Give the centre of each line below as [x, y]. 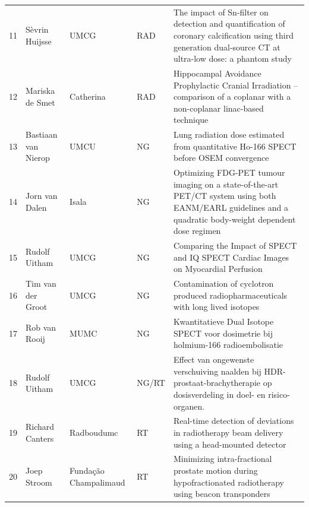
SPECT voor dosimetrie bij [223, 333]
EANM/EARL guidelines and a [231, 207]
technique [191, 120]
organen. [189, 406]
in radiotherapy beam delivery [228, 432]
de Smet [40, 102]
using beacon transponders [222, 494]
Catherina [88, 96]
